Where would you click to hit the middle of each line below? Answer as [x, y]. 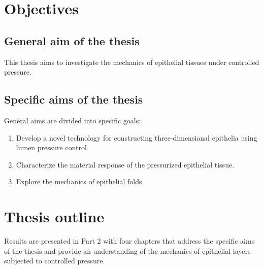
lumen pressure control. [52, 147]
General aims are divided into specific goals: [73, 120]
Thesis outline [54, 216]
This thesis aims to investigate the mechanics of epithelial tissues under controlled [132, 62]
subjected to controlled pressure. [55, 261]
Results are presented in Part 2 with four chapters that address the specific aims [129, 241]
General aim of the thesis [72, 40]
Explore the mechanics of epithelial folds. [80, 181]
